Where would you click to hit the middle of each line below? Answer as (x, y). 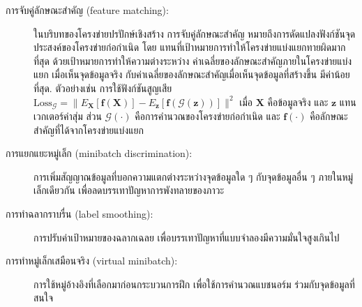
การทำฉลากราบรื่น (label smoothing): (80, 213)
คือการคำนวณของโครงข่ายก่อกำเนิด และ (208, 116)
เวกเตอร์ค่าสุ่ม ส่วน (68, 116)
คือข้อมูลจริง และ (298, 102)
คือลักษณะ (329, 116)
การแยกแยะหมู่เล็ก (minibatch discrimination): (99, 153)
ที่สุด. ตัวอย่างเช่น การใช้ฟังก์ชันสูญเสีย (103, 88)
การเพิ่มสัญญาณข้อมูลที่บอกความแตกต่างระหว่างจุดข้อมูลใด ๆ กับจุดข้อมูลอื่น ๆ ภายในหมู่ (194, 176)
